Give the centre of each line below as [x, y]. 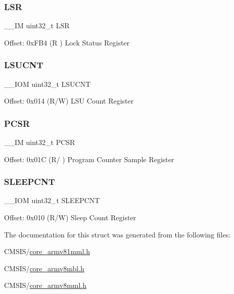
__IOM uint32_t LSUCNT [48, 84]
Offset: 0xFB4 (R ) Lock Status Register [67, 42]
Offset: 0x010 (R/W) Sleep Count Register [70, 217]
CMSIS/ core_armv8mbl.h [44, 268]
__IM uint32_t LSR [37, 26]
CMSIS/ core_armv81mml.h [47, 251]
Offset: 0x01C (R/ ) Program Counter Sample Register [89, 159]
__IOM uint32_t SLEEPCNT [52, 200]
